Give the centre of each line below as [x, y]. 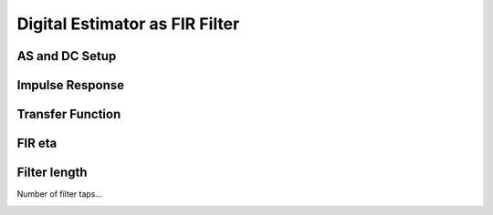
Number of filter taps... [60, 194]
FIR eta [37, 143]
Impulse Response [71, 85]
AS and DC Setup [67, 56]
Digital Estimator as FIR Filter [128, 24]
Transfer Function [69, 114]
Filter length [52, 173]
